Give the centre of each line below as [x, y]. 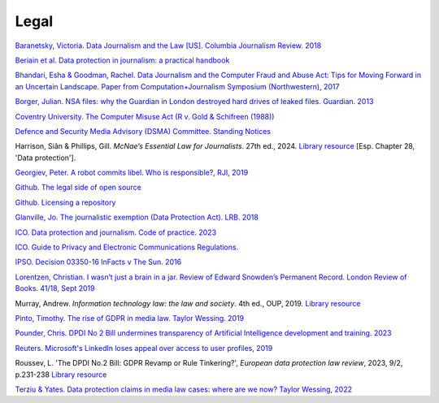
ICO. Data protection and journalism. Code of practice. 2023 [116, 232]
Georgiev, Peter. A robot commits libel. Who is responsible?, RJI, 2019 [132, 173]
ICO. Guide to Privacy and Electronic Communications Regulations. [127, 247]
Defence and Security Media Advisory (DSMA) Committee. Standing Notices [143, 131]
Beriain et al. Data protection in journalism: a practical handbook [122, 60]
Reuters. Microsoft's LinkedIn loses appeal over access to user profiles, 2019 [144, 348]
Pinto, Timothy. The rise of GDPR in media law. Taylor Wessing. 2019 [130, 318]
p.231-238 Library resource [61, 375]
